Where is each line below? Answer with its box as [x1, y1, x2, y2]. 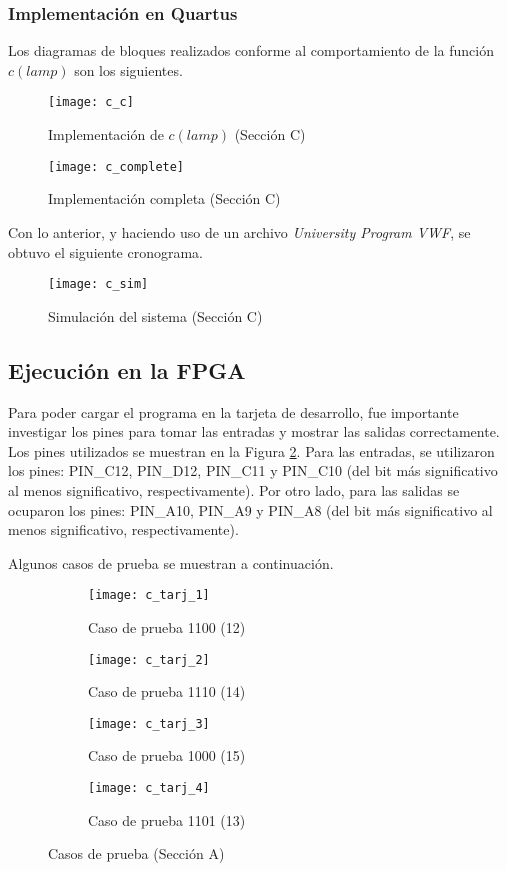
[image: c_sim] [48, 277, 149, 292]
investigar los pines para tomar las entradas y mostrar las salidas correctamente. [8, 421, 500, 442]
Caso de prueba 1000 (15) [88, 745, 246, 766]
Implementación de [48, 124, 164, 145]
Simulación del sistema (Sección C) [48, 305, 263, 326]
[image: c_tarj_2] [88, 652, 210, 667]
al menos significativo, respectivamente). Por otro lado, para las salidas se [8, 479, 460, 500]
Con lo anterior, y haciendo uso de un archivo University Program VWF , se [8, 221, 471, 242]
